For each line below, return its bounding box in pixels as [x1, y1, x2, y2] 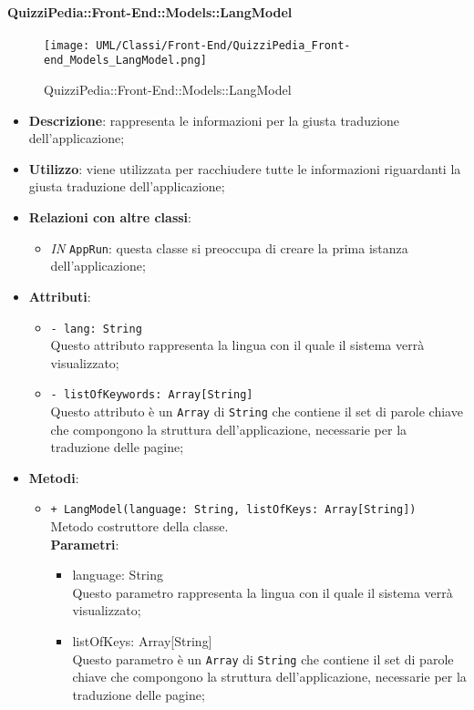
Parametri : [50, 534, 119, 553]
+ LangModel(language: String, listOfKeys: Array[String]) [50, 503, 417, 517]
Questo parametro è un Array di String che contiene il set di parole [72, 649, 454, 668]
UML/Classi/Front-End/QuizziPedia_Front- [96, 38, 351, 52]
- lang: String [50, 322, 142, 335]
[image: [44, 38, 90, 52]
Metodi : [28, 468, 79, 487]
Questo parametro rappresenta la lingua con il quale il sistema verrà [72, 582, 453, 602]
